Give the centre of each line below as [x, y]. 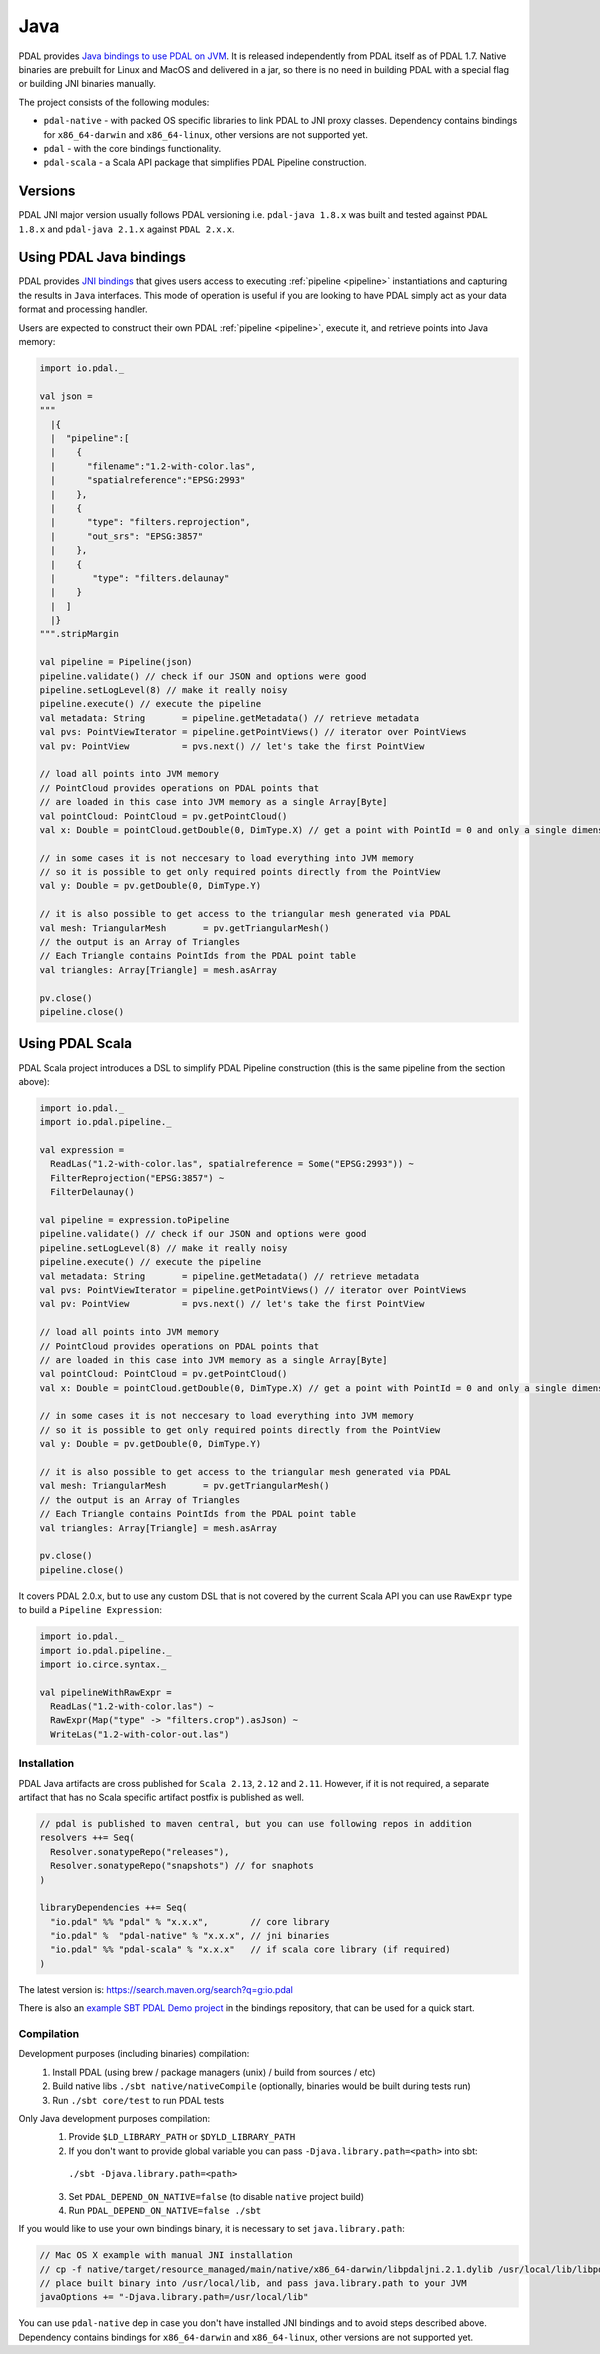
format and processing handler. [83, 309]
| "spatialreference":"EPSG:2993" [148, 480]
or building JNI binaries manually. [87, 84]
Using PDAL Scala [75, 1043]
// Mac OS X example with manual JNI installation [166, 2255]
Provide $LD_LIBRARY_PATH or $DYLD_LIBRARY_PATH [182, 2137]
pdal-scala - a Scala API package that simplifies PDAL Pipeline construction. [205, 162]
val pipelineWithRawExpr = [105, 1692]
